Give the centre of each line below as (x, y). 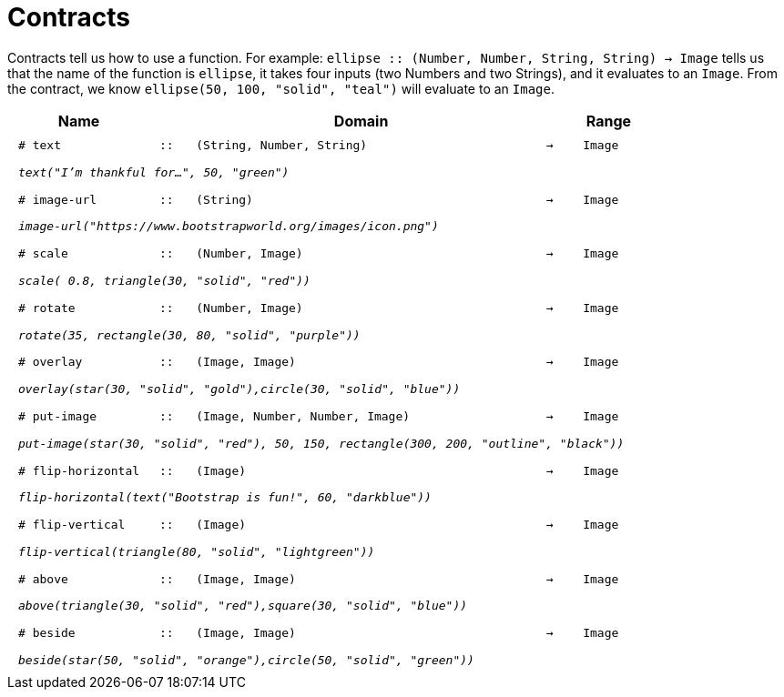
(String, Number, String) (282, 146)
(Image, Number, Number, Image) (303, 416)
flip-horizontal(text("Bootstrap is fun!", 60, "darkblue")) (225, 498)
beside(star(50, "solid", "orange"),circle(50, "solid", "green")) (246, 660)
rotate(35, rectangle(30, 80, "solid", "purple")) (189, 335)
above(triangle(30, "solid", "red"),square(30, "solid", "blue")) (243, 606)
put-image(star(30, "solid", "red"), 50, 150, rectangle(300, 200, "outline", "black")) (321, 443)
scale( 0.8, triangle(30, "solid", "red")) (164, 281)
